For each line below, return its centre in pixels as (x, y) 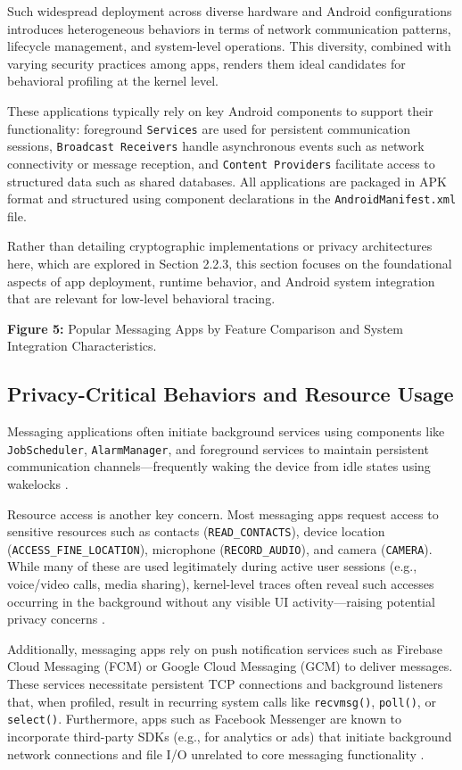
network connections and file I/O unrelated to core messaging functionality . (216, 753)
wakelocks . (38, 483)
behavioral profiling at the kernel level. (113, 81)
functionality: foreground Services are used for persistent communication (209, 128)
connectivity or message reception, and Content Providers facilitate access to (221, 163)
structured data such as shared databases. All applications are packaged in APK (227, 181)
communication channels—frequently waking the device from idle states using (219, 466)
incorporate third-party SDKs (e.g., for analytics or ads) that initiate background (230, 736)
